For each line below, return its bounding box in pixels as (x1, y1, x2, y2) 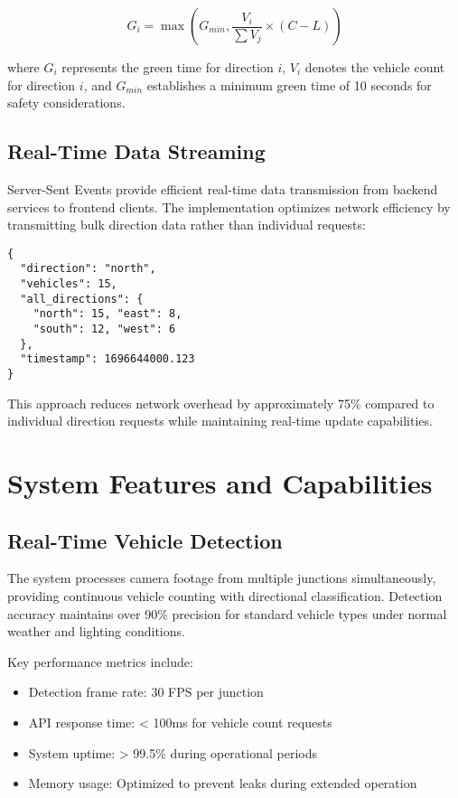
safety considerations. (7, 93, 126, 112)
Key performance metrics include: (7, 652, 193, 671)
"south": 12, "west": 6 (33, 323, 176, 336)
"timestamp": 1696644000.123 (20, 352, 195, 366)
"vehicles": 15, (20, 277, 117, 291)
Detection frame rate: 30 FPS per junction (28, 682, 264, 701)
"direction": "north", (20, 262, 156, 276)
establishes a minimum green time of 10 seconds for (146, 75, 432, 94)
